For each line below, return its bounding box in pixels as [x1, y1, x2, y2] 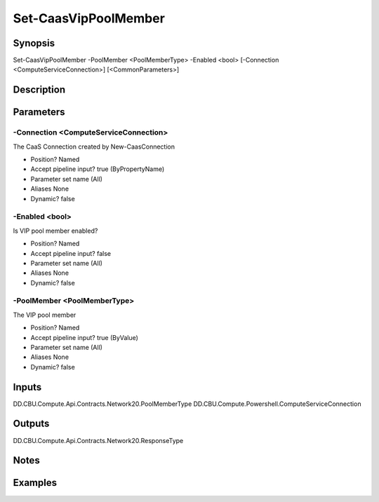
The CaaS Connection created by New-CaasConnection [13, 142, 175, 151]
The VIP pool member [13, 311, 77, 319]
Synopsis [13, 37, 55, 49]
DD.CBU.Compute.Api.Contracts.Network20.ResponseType [13, 436, 184, 445]
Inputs [13, 381, 42, 393]
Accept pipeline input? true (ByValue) [30, 333, 138, 341]
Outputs [13, 418, 50, 430]
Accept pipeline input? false [30, 249, 112, 257]
